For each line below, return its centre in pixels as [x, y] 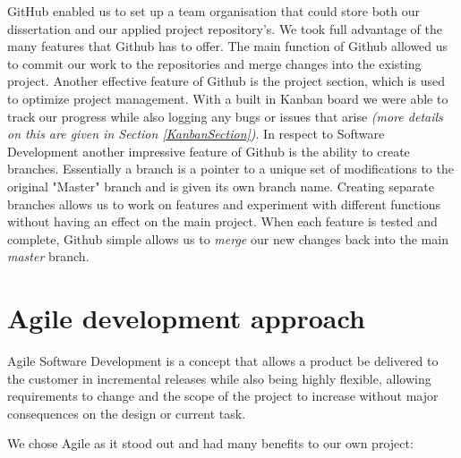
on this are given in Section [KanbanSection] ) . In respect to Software [196, 134]
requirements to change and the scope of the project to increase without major [223, 396]
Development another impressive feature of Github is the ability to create [209, 151]
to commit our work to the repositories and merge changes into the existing [214, 63]
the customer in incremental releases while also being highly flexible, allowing [219, 378]
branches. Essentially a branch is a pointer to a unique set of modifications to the [230, 169]
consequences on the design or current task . [127, 413]
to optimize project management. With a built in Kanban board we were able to [228, 98]
